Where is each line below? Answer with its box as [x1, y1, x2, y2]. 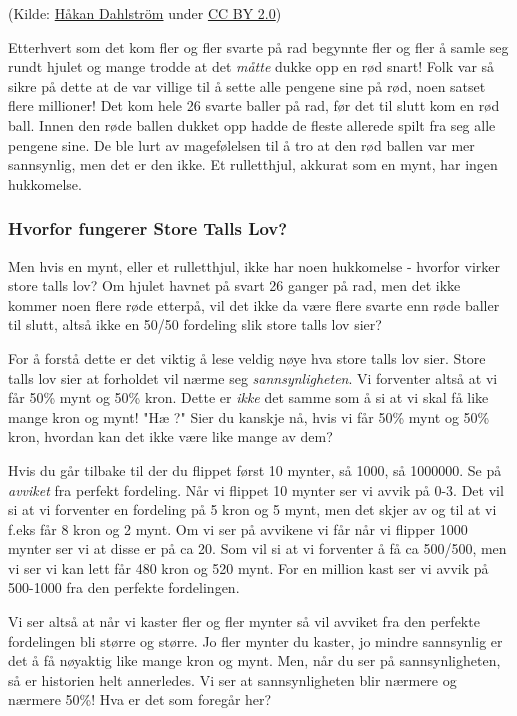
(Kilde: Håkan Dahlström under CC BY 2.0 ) [8, 3, 282, 23]
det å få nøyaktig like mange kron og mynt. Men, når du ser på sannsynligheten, [8, 650, 501, 671]
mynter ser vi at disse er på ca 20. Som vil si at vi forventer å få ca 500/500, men [8, 538, 507, 559]
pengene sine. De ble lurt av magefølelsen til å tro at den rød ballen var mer [8, 134, 475, 155]
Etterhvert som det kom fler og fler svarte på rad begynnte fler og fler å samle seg [8, 36, 509, 57]
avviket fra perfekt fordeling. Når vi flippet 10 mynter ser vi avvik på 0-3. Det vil [8, 479, 504, 500]
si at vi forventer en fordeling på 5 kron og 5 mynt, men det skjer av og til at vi [8, 499, 497, 520]
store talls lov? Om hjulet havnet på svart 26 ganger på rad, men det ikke [8, 275, 461, 296]
